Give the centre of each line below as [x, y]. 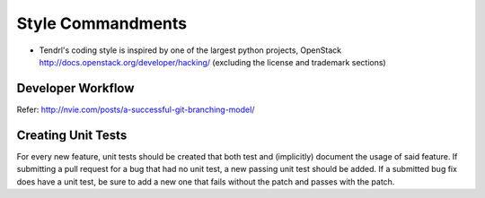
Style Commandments [102, 23]
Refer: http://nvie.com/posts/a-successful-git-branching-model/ [136, 109]
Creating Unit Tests [72, 135]
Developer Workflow [75, 88]
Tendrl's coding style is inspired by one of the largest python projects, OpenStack [190, 50]
